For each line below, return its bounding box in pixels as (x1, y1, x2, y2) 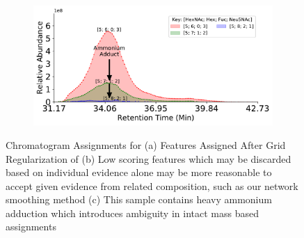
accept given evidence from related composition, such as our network (6, 178, 298, 193)
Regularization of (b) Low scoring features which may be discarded (6, 151, 291, 166)
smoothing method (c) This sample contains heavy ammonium (6, 192, 272, 207)
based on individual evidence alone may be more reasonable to (6, 165, 272, 180)
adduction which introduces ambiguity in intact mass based (6, 205, 259, 220)
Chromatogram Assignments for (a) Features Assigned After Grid (6, 137, 286, 152)
